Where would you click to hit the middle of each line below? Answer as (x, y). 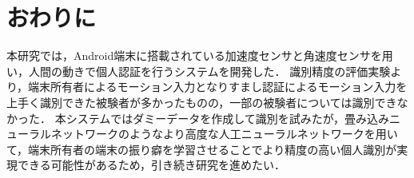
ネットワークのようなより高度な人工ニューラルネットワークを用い (224, 134)
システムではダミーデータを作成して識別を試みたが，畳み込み (227, 118)
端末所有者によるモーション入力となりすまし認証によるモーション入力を (218, 87)
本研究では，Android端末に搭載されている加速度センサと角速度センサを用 (200, 55)
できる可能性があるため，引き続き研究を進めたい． (151, 165)
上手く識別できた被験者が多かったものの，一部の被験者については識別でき (202, 102)
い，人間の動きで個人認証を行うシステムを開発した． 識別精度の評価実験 (199, 71)
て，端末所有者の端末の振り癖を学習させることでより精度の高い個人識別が (202, 149)
